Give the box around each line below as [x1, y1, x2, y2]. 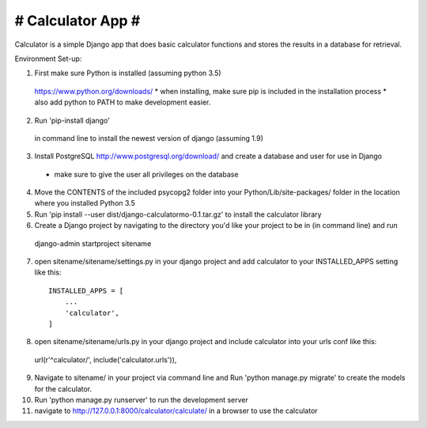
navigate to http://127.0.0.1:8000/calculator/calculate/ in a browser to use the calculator [34, 406, 318, 415]
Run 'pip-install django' [34, 116, 111, 125]
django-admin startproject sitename [34, 238, 152, 248]
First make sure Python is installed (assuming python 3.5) [34, 68, 221, 78]
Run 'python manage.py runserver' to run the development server [34, 395, 249, 404]
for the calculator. [34, 384, 93, 393]
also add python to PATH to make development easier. [34, 97, 211, 107]
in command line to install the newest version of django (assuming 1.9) [34, 133, 264, 142]
